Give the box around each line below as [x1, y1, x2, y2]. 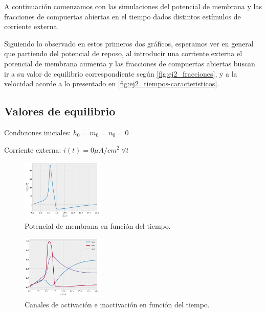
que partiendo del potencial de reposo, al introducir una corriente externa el [4, 48, 242, 59]
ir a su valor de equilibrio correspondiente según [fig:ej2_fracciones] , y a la [4, 68, 237, 79]
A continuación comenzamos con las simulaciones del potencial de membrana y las [4, 1, 262, 11]
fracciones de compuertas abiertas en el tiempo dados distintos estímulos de [4, 11, 241, 21]
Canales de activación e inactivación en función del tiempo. [25, 299, 210, 309]
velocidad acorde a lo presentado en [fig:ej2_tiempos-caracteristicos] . [4, 78, 219, 89]
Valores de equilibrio [4, 103, 116, 119]
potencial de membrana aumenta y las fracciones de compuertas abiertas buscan [4, 58, 255, 68]
